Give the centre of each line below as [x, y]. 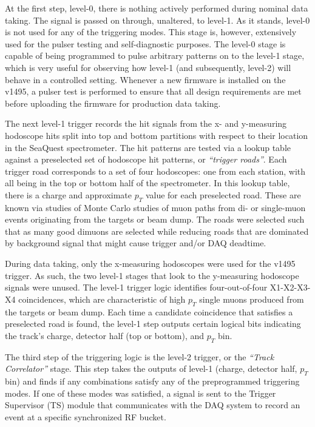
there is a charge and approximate [69, 194]
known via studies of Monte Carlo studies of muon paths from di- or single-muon [155, 207]
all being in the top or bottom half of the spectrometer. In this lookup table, [147, 183]
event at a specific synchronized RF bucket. [86, 416]
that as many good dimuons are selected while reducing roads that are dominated [157, 231]
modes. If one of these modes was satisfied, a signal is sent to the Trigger [141, 393]
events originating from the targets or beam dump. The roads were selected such [155, 219]
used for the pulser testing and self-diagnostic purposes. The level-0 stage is [145, 43]
